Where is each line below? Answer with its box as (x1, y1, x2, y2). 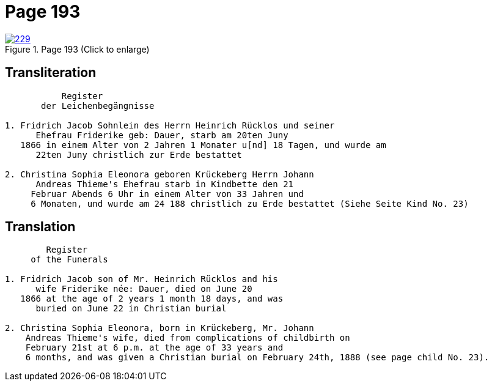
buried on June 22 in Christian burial (35, 303, 227, 314)
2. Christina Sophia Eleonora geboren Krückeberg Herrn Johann (5, 169, 314, 179)
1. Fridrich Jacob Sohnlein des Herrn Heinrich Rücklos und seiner (5, 120, 335, 130)
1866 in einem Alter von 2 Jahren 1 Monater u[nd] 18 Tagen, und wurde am (20, 139, 386, 150)
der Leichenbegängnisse (41, 100, 155, 111)
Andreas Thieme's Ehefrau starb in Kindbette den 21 (35, 179, 294, 189)
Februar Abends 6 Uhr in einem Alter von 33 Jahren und (31, 188, 304, 199)
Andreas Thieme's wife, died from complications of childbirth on (25, 333, 350, 343)
